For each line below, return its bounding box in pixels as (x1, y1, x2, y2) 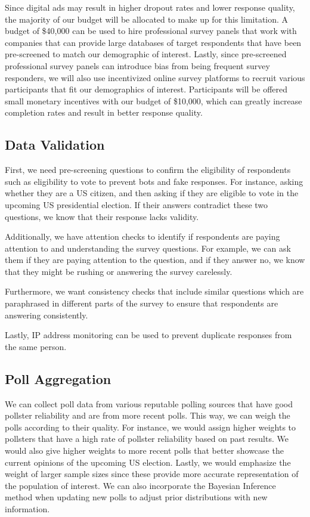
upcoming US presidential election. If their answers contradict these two (5, 198, 268, 210)
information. (5, 503, 50, 515)
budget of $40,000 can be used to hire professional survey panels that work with (5, 24, 297, 37)
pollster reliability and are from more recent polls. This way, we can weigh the (5, 409, 290, 422)
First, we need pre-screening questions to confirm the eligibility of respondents (5, 163, 291, 176)
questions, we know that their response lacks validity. (5, 210, 199, 222)
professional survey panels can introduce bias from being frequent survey (5, 59, 270, 72)
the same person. (5, 340, 67, 352)
